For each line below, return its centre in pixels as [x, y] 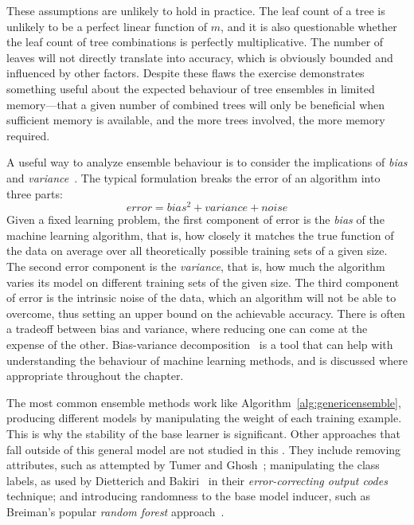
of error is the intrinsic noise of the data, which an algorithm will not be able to [201, 298]
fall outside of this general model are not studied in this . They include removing [204, 449]
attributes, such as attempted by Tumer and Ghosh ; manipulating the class [193, 465]
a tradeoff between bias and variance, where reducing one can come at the [187, 329]
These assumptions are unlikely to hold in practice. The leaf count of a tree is [196, 10]
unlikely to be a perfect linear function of [107, 26]
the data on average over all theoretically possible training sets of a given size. [197, 251]
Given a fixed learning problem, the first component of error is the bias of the [195, 219]
